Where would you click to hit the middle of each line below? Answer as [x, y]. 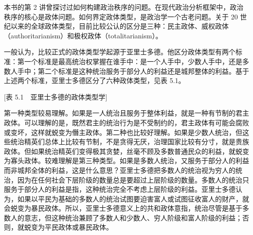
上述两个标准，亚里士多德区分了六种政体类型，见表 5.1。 [95, 80]
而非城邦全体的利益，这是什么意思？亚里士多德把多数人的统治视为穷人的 [120, 170]
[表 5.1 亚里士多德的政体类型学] [56, 96]
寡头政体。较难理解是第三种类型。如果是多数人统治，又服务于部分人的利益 [130, 160]
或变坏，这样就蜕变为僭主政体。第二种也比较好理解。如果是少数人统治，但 [123, 132]
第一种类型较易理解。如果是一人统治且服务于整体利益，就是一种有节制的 [120, 113]
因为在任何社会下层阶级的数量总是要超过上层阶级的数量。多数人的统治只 [133, 179]
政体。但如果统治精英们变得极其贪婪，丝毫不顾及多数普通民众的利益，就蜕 [123, 151]
